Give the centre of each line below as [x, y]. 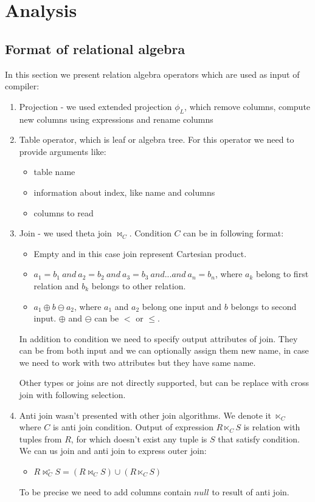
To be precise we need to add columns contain [105, 491]
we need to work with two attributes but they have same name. [137, 362]
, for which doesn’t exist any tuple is [139, 438]
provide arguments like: [63, 151]
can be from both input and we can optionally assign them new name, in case [164, 350]
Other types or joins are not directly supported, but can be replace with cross [164, 383]
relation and [56, 285]
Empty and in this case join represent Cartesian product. [140, 253]
